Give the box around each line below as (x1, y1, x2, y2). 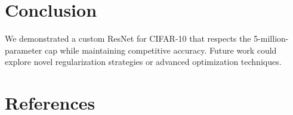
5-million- (254, 32, 289, 45)
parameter (5, 43, 42, 56)
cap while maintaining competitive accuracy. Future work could (44, 43, 277, 56)
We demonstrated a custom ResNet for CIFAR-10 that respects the (5, 32, 251, 45)
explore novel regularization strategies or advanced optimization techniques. (5, 55, 282, 68)
